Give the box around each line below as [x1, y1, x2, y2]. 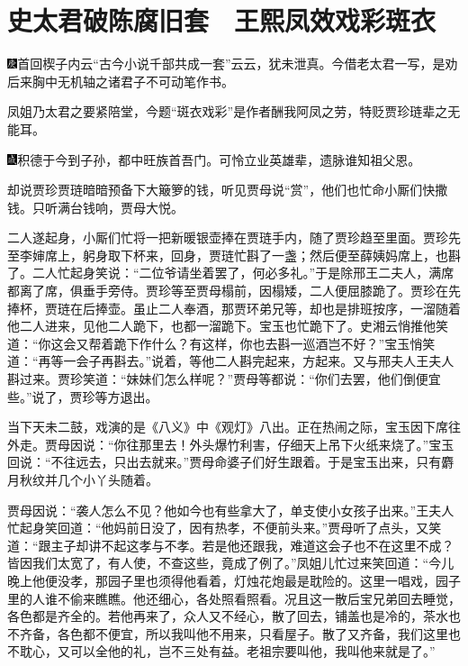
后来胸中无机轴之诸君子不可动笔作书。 [7, 71, 234, 90]
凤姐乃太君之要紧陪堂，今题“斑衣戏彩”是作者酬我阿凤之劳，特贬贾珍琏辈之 [7, 102, 448, 121]
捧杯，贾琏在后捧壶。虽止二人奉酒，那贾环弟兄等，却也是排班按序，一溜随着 [7, 298, 461, 317]
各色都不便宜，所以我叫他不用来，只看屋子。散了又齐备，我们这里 [57, 624, 448, 643]
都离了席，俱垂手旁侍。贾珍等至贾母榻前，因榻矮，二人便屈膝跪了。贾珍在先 [7, 281, 461, 300]
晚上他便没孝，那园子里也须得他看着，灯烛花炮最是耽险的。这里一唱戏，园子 [7, 570, 461, 589]
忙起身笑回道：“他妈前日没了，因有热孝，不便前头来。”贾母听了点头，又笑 [7, 518, 442, 537]
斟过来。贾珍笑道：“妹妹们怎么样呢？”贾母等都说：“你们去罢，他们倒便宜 [7, 369, 441, 388]
